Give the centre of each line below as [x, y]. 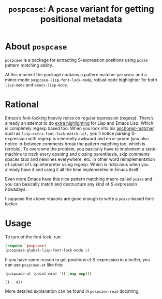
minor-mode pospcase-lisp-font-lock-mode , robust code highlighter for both [81, 80]
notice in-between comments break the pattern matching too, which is [75, 144]
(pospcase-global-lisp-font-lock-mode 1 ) [47, 250]
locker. [12, 204]
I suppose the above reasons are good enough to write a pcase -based [74, 199]
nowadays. [16, 189]
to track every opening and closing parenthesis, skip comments [87, 154]
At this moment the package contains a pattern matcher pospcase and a [76, 74]
